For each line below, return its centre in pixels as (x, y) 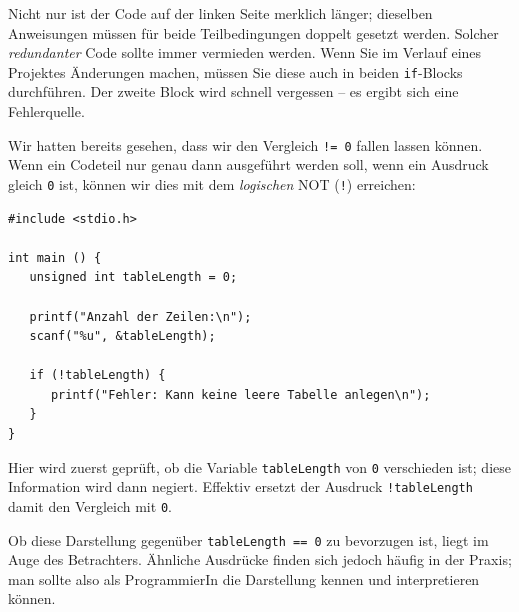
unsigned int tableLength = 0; (133, 277)
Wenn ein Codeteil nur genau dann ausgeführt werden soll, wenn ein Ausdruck (248, 164)
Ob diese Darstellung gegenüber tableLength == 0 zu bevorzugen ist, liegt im (248, 539)
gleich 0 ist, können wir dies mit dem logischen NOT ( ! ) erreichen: (212, 183)
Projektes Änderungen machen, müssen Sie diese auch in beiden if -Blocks (235, 71)
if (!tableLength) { (97, 375)
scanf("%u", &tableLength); (122, 336)
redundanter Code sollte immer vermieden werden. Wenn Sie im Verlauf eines (245, 52)
